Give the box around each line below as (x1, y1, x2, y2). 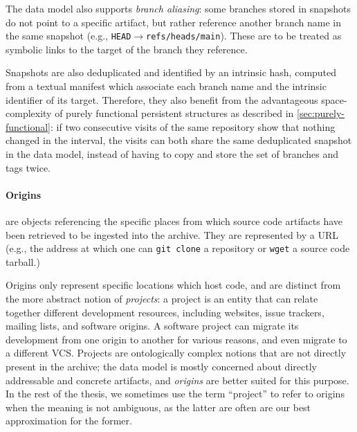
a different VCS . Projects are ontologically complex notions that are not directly (6, 345, 347, 360)
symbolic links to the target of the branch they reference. (6, 42, 248, 56)
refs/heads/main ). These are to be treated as (146, 28, 342, 43)
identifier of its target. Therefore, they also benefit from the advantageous (6, 92, 318, 107)
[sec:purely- (297, 106, 345, 120)
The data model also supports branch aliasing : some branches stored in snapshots (6, 1, 351, 15)
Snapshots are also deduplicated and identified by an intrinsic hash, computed (6, 65, 337, 80)
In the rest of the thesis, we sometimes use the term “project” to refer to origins (6, 386, 345, 401)
